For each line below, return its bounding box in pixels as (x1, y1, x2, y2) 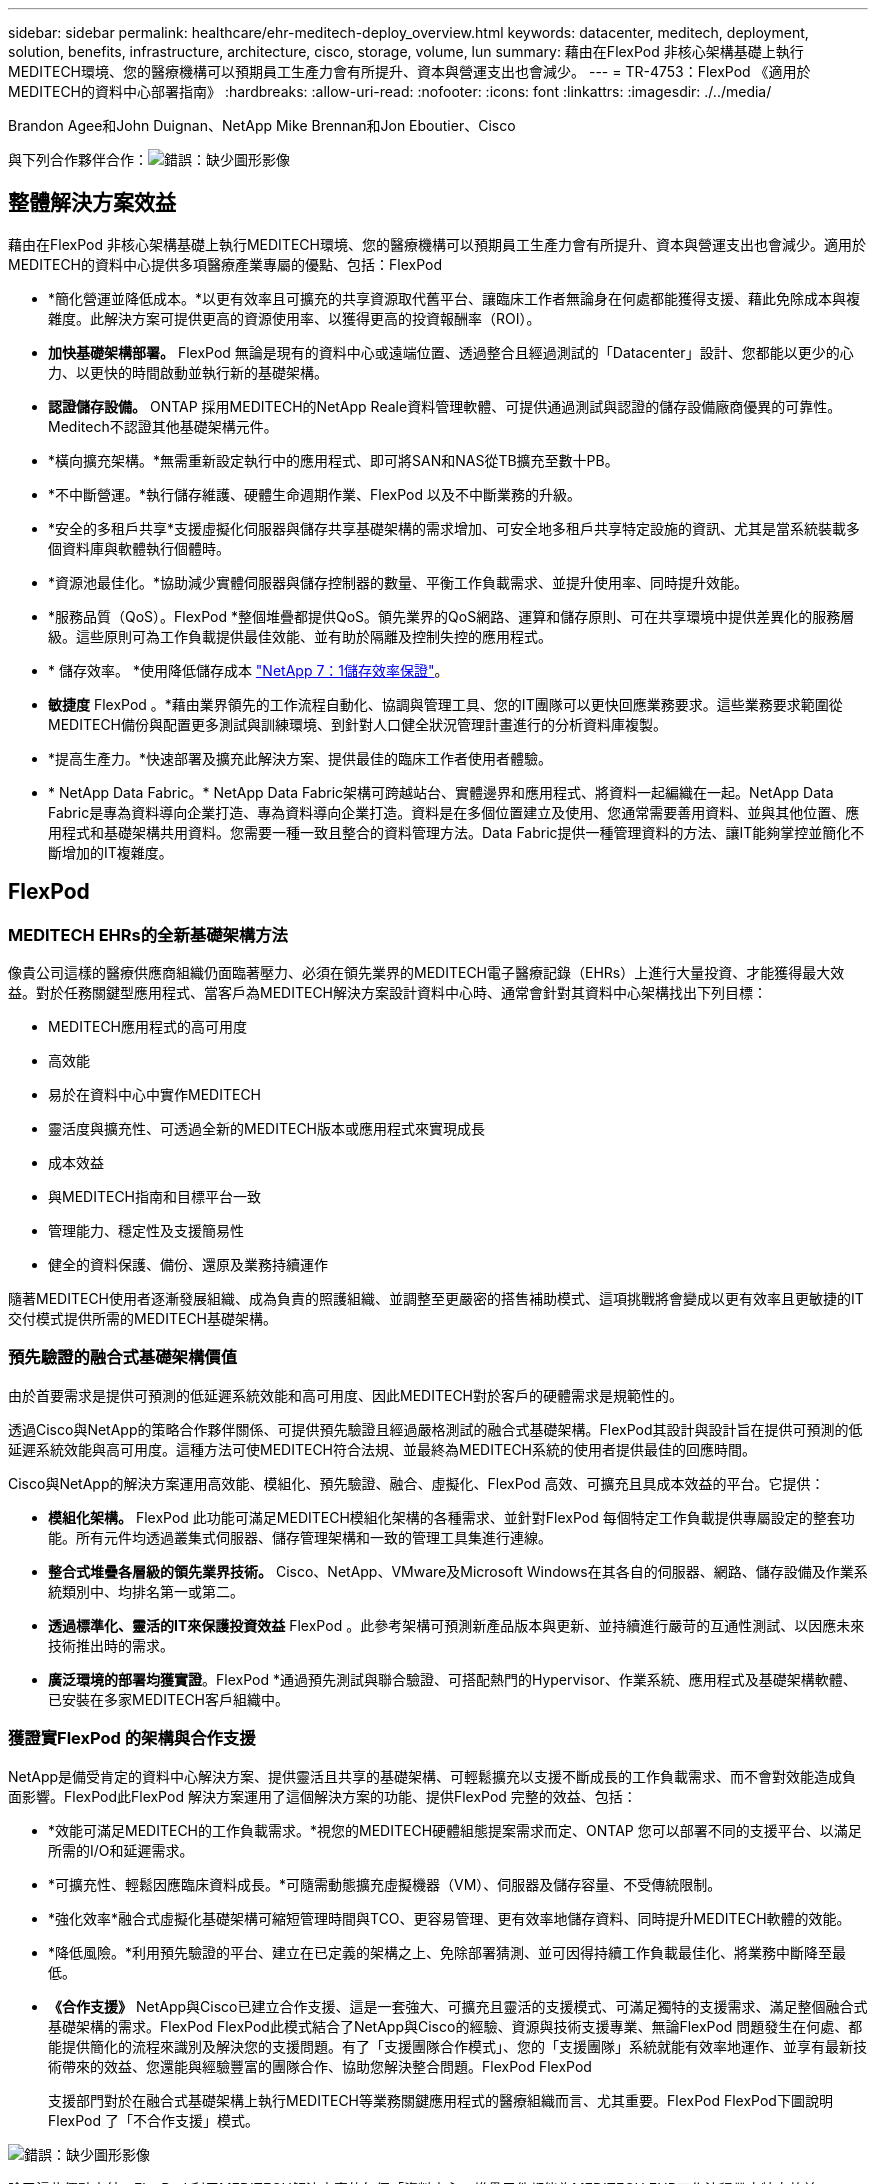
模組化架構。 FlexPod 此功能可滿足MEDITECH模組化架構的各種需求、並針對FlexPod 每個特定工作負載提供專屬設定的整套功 (48, 1508, 855, 1526)
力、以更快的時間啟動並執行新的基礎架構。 (48, 363, 328, 381)
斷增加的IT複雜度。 (48, 843, 173, 861)
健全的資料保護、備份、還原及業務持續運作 (48, 1256, 328, 1274)
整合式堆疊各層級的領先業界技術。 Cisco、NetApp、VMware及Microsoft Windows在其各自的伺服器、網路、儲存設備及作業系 (48, 1562, 868, 1580)
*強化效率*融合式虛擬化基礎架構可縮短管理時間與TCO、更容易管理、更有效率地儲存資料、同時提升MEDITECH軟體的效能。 (48, 1909, 851, 1927)
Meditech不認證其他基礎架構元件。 (48, 417, 278, 435)
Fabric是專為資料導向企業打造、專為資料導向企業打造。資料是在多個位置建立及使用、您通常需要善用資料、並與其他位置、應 (48, 803, 860, 821)
